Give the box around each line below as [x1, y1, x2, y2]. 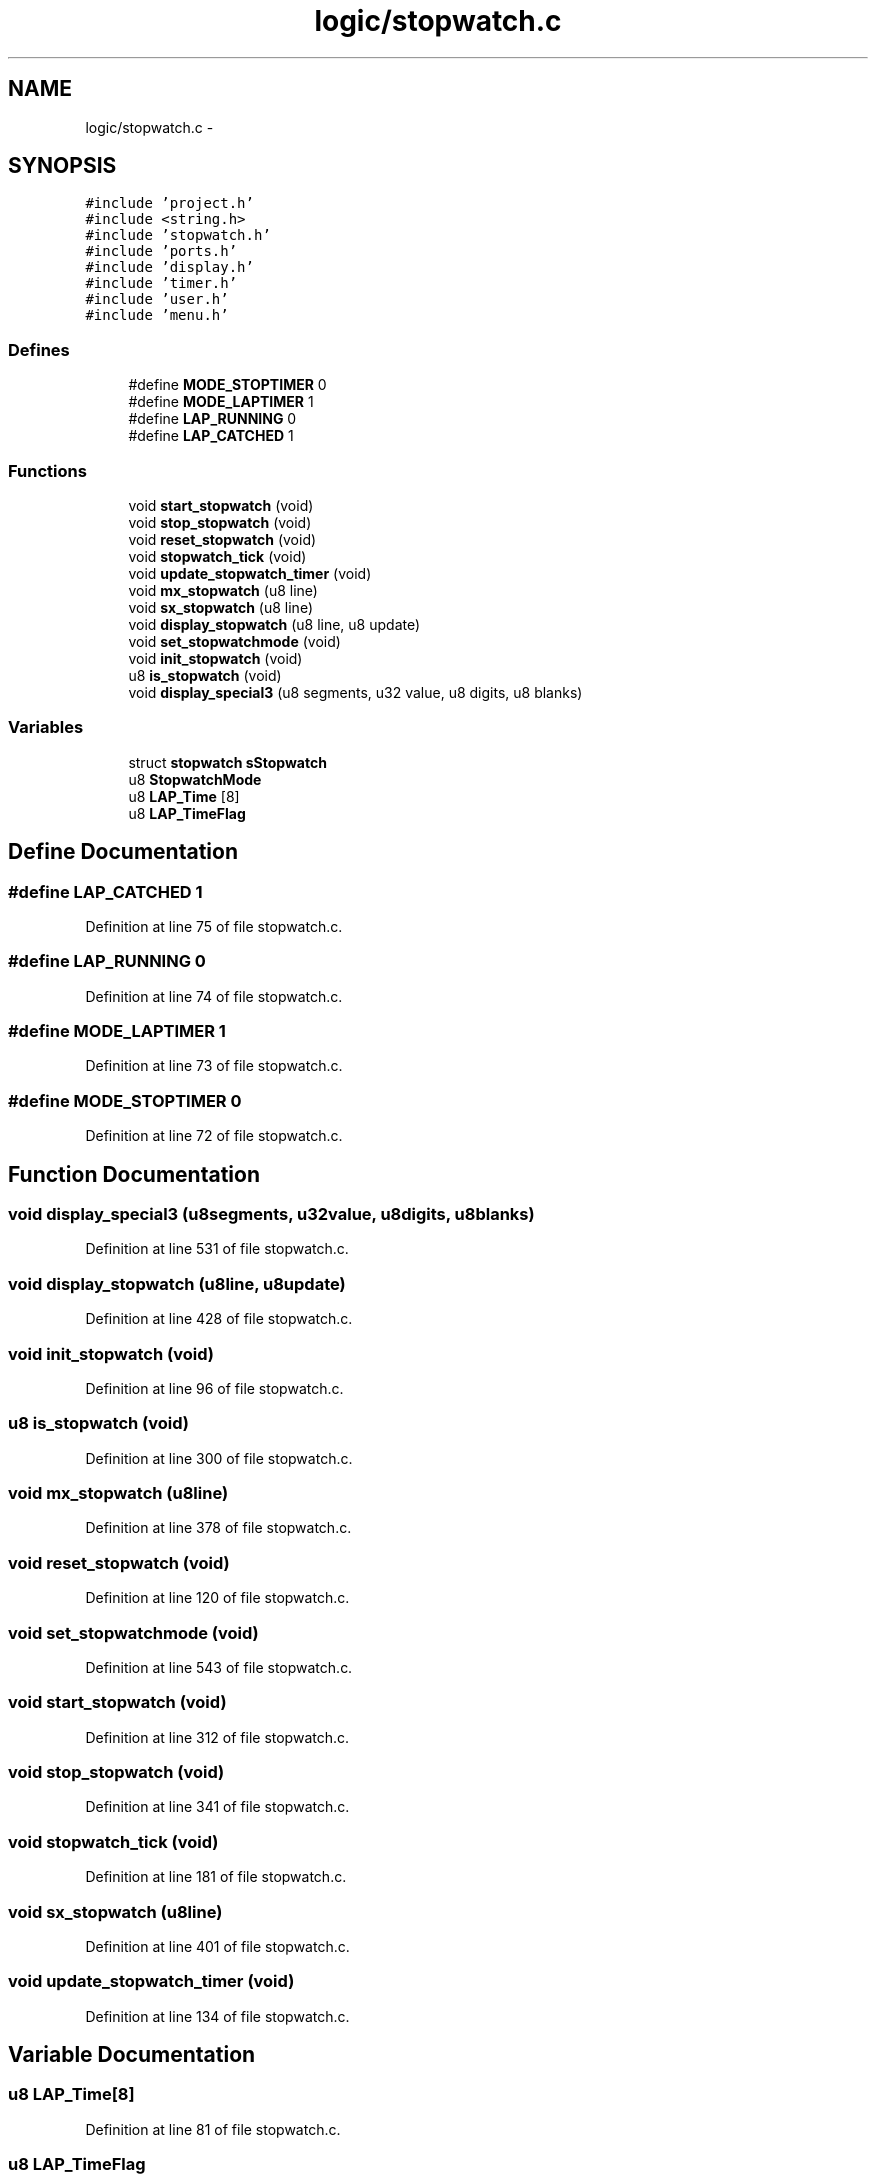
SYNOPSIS [8, 153, 117, 179]
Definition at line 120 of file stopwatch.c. [85, 1589, 350, 1607]
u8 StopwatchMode [128, 770, 262, 788]
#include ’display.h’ [85, 259, 254, 276]
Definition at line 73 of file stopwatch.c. [85, 1057, 343, 1075]
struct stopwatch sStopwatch [128, 753, 327, 771]
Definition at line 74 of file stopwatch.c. [85, 987, 343, 1005]
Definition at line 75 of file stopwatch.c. [85, 917, 343, 935]
